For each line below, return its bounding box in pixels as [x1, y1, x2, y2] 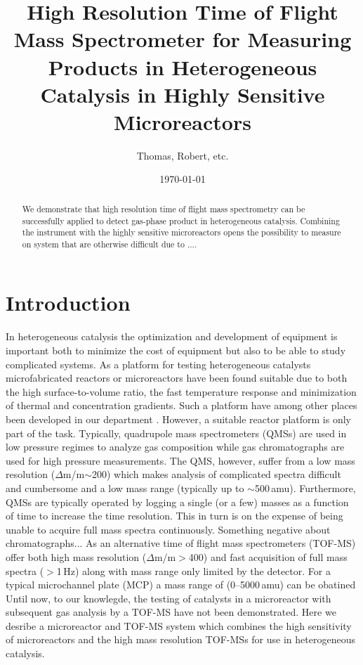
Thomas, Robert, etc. [136, 148, 229, 162]
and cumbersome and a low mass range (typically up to [6, 480, 244, 495]
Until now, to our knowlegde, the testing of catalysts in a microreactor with [6, 590, 331, 605]
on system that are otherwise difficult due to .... [22, 238, 197, 250]
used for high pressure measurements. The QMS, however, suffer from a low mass [6, 453, 355, 467]
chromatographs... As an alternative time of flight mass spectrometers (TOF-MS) [6, 536, 356, 550]
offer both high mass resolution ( [6, 549, 147, 564]
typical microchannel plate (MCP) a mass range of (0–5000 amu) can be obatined [6, 577, 356, 592]
